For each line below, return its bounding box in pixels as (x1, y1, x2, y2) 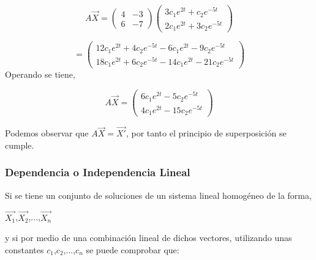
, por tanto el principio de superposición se (126, 127, 287, 139)
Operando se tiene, (5, 68, 75, 81)
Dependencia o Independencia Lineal (5, 165, 190, 180)
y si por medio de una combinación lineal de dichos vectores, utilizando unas (5, 231, 292, 244)
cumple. (5, 138, 34, 151)
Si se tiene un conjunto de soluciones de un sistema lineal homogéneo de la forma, (5, 188, 312, 201)
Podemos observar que (5, 127, 89, 139)
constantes (5, 243, 44, 256)
